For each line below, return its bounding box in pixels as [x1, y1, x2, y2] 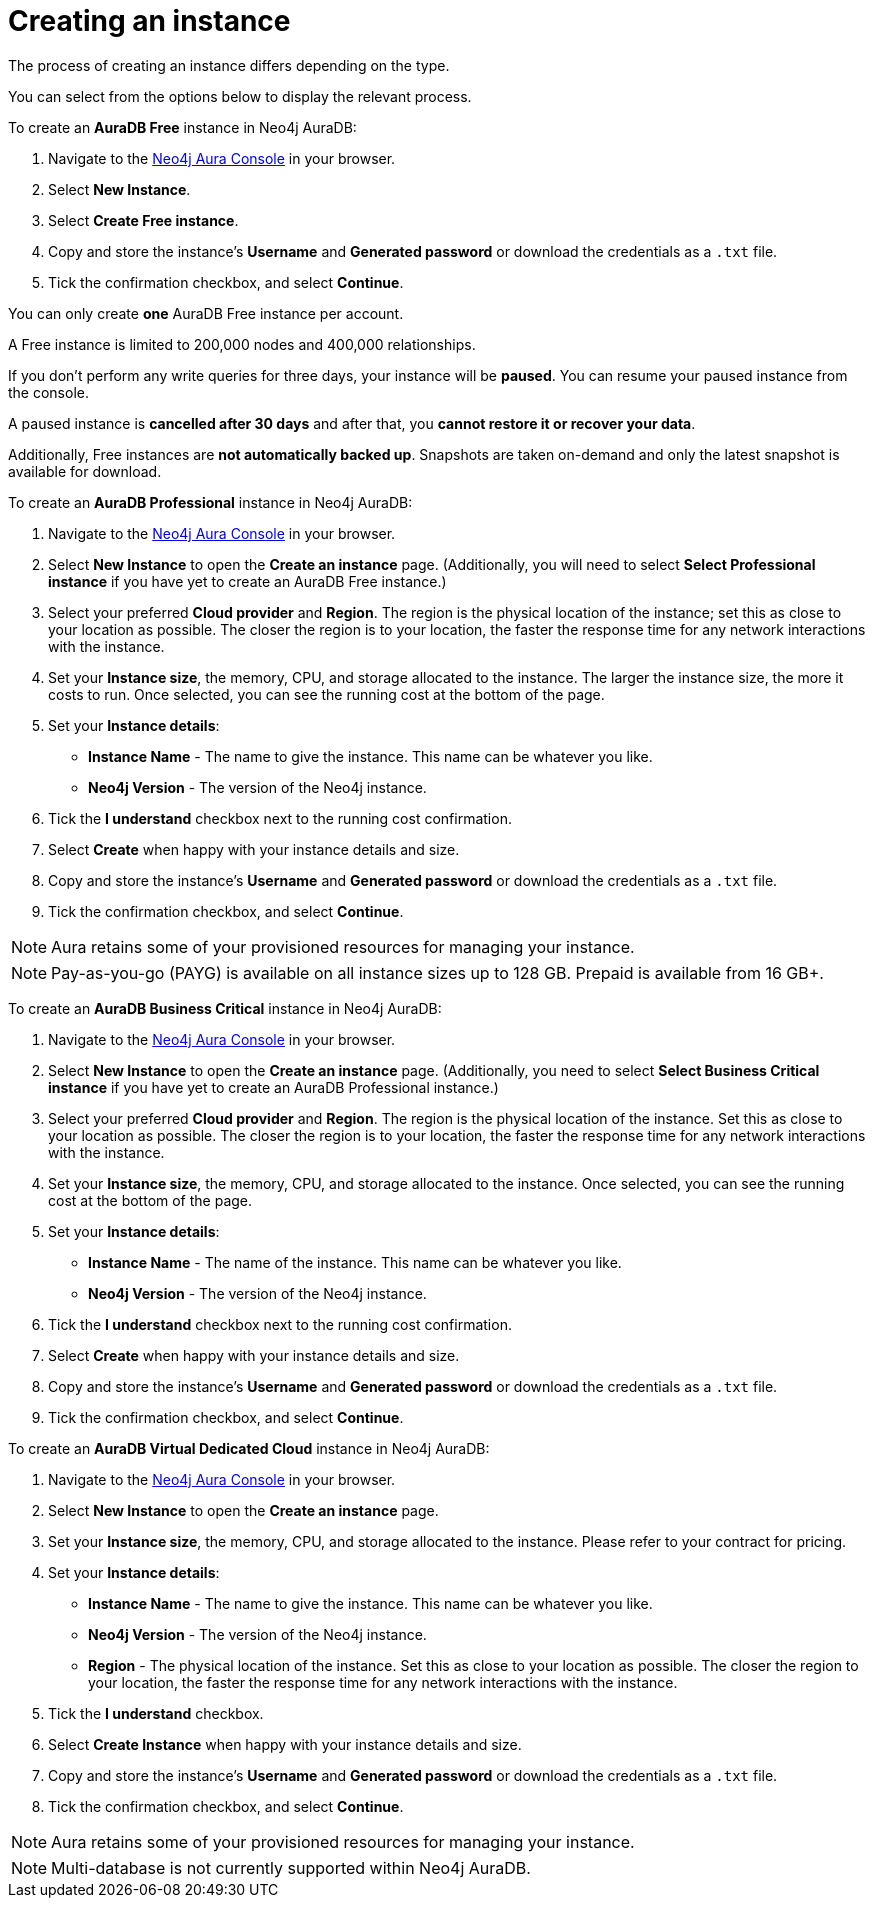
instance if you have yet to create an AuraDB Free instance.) [48, 572, 447, 590]
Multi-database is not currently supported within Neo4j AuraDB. [51, 1857, 531, 1878]
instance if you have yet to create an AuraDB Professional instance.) [48, 1078, 499, 1096]
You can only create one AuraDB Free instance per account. [8, 304, 404, 322]
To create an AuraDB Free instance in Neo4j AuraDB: [8, 118, 357, 136]
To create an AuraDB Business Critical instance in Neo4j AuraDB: [8, 999, 442, 1017]
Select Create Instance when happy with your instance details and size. [48, 1735, 522, 1753]
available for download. [8, 462, 162, 480]
